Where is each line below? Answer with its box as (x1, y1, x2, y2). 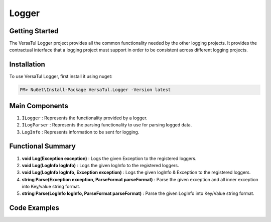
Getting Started (9, 27, 59, 35)
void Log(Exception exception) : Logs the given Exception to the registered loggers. (22, 155, 197, 161)
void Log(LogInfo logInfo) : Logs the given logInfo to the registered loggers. (22, 162, 179, 168)
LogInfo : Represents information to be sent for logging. (22, 129, 140, 135)
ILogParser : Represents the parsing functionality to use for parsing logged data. (22, 122, 192, 128)
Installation (9, 60, 45, 69)
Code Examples (9, 204, 60, 212)
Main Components (9, 101, 69, 110)
